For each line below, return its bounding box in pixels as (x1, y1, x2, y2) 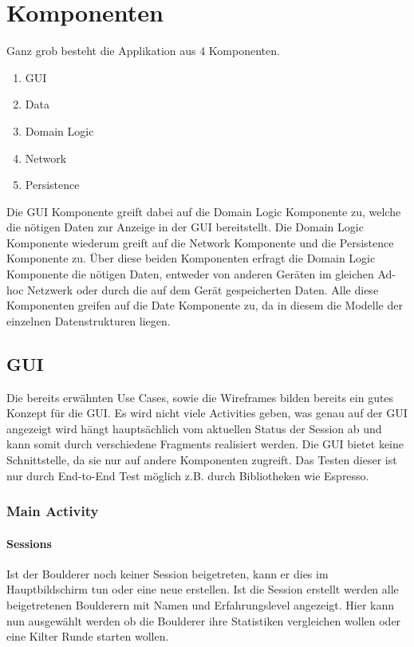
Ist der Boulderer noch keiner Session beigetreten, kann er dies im (6, 565, 329, 582)
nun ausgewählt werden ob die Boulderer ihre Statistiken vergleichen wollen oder (6, 612, 401, 629)
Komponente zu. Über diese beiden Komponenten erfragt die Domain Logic (6, 250, 376, 266)
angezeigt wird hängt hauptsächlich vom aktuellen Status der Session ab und (6, 420, 382, 436)
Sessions (6, 535, 52, 551)
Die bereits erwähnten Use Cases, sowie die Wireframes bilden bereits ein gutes (6, 389, 394, 405)
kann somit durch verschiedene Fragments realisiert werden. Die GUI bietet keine (6, 436, 404, 452)
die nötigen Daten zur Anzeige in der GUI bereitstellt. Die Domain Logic (6, 219, 364, 235)
